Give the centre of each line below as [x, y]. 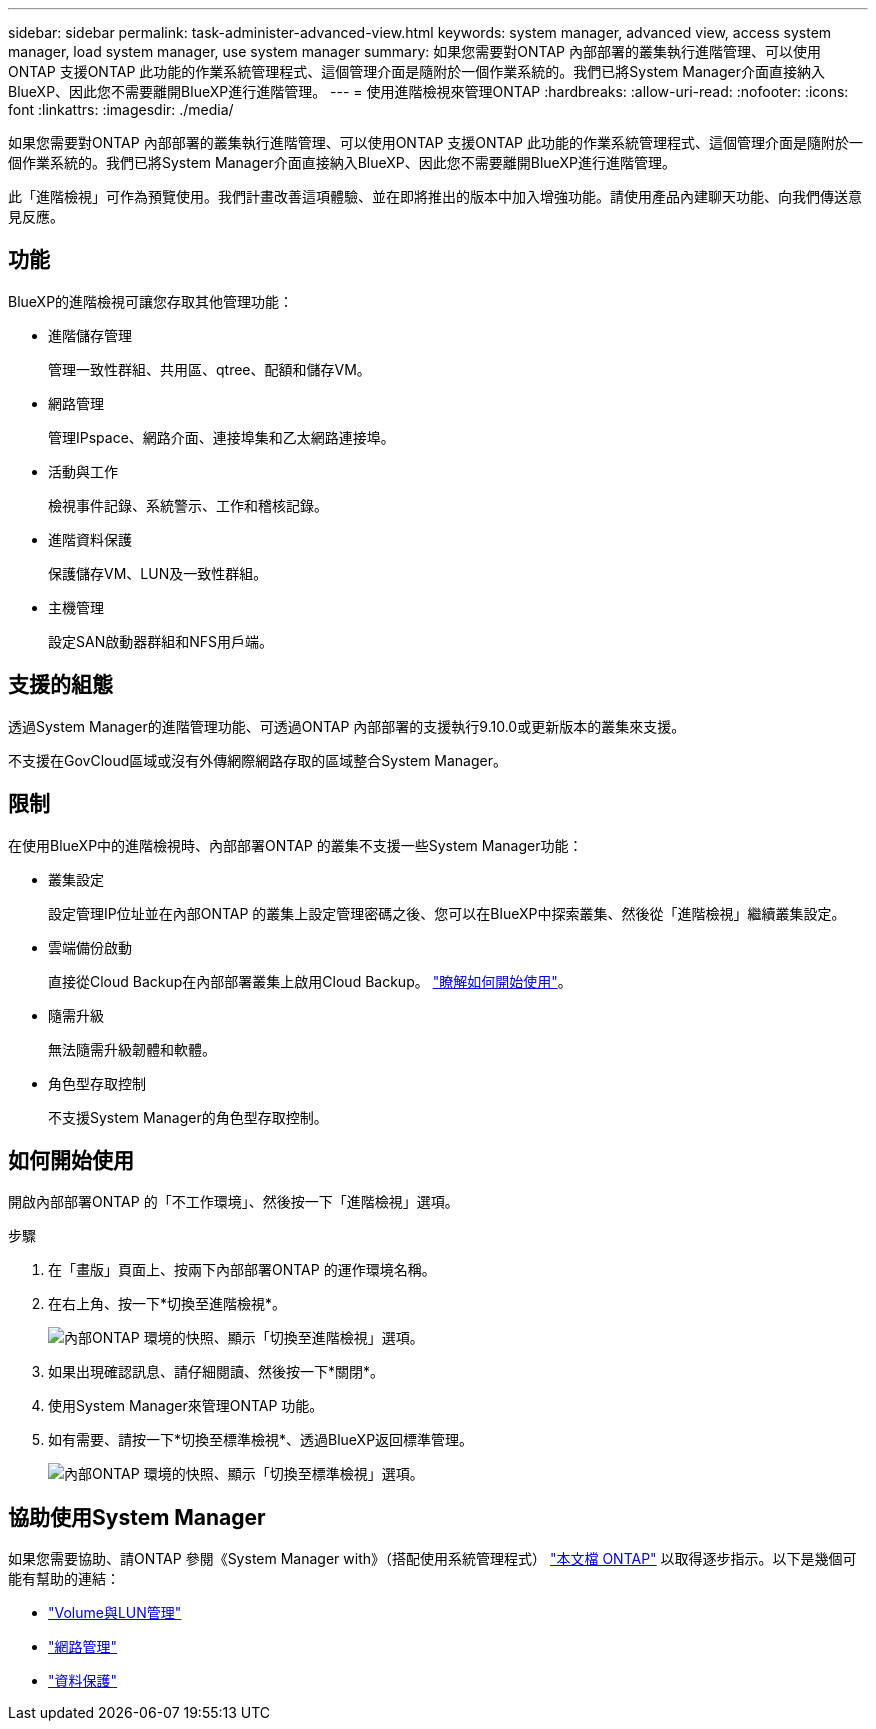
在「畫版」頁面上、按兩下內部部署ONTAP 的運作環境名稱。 [242, 1270]
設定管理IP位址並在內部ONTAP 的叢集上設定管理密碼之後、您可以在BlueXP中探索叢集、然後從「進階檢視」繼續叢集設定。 [447, 913]
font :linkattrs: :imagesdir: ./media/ [121, 109]
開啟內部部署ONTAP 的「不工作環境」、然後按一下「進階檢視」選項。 [233, 1202]
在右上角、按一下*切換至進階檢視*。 [167, 1304]
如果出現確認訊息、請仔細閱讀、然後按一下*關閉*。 [216, 1372]
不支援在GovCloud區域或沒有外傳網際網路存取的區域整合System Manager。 [258, 760]
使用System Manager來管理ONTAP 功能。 [186, 1406]
